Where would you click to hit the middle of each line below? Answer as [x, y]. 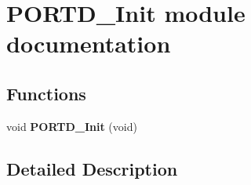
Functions [46, 93]
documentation [89, 44]
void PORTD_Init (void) [72, 126]
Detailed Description [92, 168]
